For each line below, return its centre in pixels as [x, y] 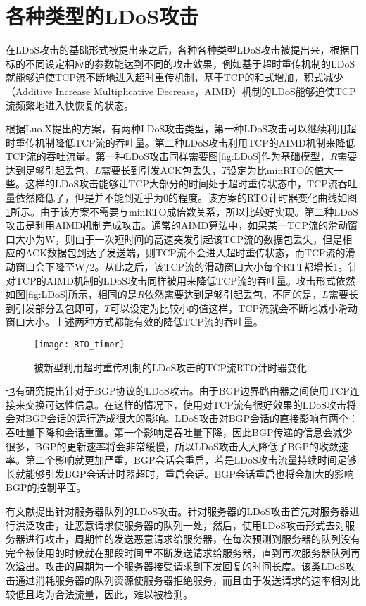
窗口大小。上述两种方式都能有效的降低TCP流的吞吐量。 [134, 322]
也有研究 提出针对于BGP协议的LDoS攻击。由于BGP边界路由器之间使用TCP [178, 391]
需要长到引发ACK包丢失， [161, 169]
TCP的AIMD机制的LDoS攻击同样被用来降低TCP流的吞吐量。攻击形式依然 [185, 280]
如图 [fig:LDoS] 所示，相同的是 [71, 294]
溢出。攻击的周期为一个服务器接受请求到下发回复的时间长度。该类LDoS [180, 566]
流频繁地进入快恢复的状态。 [70, 105]
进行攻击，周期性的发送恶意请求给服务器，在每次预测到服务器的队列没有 [193, 539]
